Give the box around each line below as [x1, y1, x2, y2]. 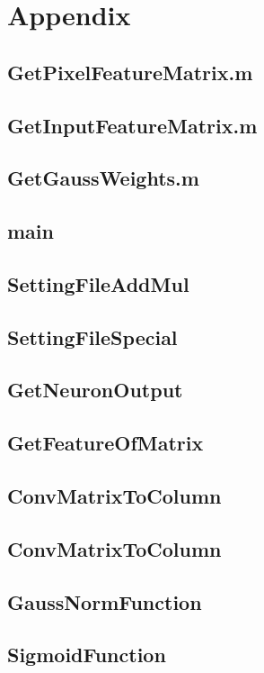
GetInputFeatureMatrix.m [7, 111, 258, 139]
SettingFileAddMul [7, 269, 189, 297]
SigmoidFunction [7, 641, 166, 668]
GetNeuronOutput [7, 376, 183, 404]
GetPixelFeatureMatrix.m [7, 58, 253, 86]
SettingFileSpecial [7, 323, 178, 350]
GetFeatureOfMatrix [7, 429, 204, 457]
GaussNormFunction [7, 587, 202, 615]
